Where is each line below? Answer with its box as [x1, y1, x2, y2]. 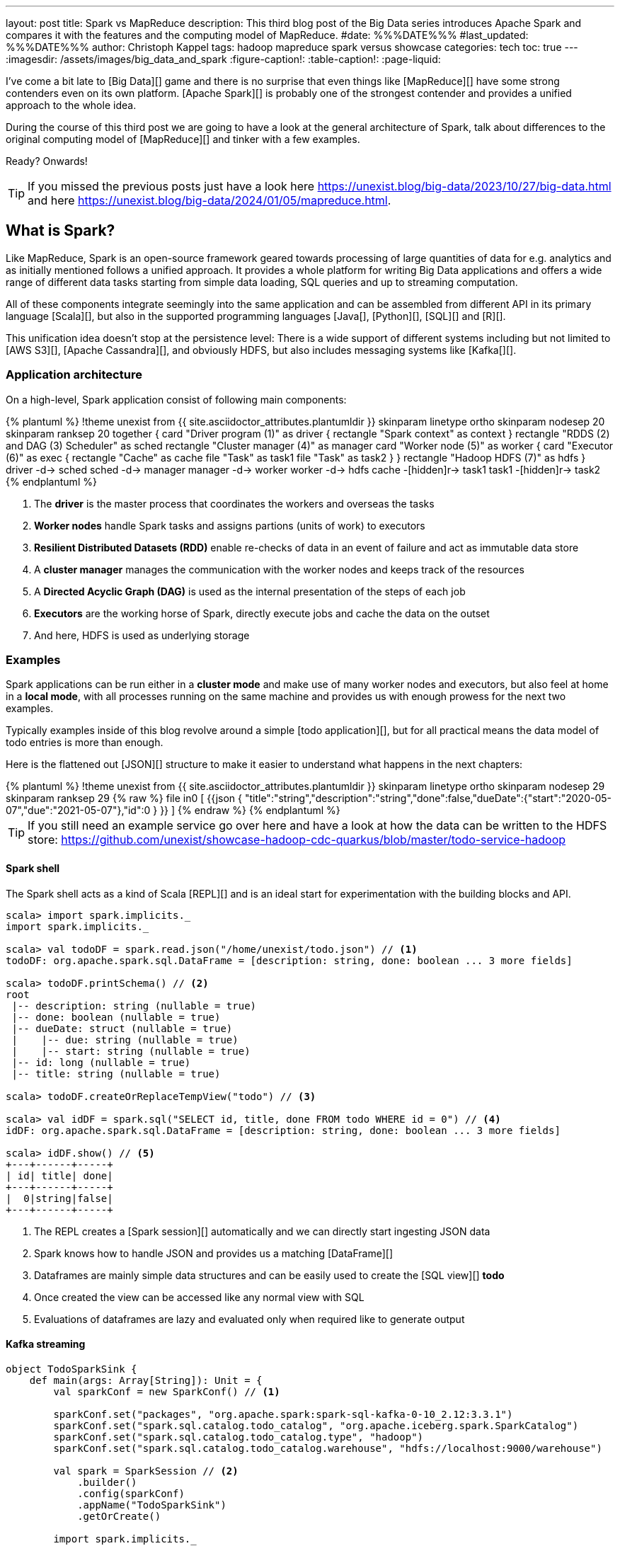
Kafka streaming [6, 1338, 86, 1351]
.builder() [77, 1476, 137, 1488]
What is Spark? [6, 222, 115, 240]
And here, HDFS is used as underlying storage [34, 629, 250, 641]
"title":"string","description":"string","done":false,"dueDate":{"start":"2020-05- [244, 792, 612, 805]
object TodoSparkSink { [6, 1363, 137, 1375]
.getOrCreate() [77, 1510, 161, 1522]
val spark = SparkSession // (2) [53, 1465, 239, 1477]
